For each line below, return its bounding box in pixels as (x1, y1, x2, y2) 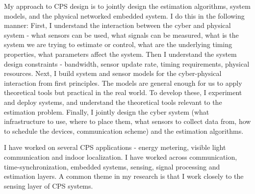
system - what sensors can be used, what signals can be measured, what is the (4, 29, 239, 40)
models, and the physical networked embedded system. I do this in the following (4, 10, 245, 21)
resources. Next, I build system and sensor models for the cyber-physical (4, 68, 222, 78)
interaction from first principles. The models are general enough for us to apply (4, 77, 242, 88)
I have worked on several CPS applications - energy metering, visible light (4, 142, 226, 152)
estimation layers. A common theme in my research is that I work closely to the (4, 171, 244, 181)
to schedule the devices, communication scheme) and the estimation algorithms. (4, 125, 244, 136)
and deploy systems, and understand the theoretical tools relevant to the (4, 97, 222, 107)
